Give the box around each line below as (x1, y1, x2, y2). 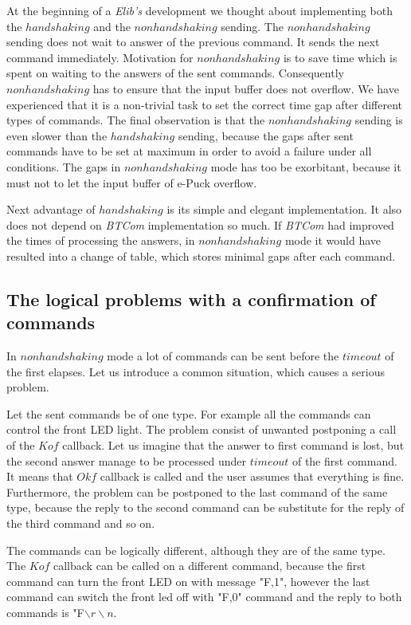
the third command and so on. (6, 515, 155, 532)
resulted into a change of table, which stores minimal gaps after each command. (6, 247, 396, 264)
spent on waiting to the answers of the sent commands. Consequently (6, 65, 344, 81)
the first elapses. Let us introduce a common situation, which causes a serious (6, 363, 386, 379)
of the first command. (292, 452, 397, 469)
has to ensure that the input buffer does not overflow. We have (92, 80, 399, 96)
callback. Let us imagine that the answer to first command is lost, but (62, 437, 405, 454)
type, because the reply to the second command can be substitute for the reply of (6, 499, 405, 516)
